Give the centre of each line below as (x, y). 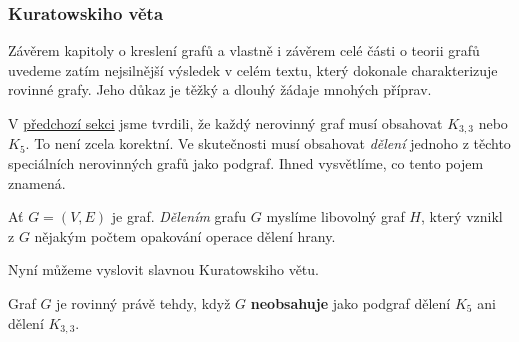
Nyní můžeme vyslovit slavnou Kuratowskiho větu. (163, 269)
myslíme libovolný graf (335, 216)
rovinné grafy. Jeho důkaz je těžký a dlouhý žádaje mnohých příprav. (220, 89)
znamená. (37, 182)
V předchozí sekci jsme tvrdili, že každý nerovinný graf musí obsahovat (225, 123)
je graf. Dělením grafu (179, 216)
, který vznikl (461, 216)
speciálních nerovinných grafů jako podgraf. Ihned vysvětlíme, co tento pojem (246, 163)
